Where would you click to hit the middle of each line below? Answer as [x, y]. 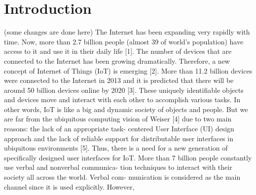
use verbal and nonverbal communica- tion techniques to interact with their [118, 167]
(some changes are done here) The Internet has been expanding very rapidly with [127, 32]
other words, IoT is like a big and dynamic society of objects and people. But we [126, 109]
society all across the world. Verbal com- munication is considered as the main [122, 177]
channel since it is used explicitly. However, [69, 186]
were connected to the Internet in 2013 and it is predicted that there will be [119, 80]
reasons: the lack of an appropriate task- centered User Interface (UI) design [119, 129]
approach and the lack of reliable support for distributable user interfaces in [119, 138]
